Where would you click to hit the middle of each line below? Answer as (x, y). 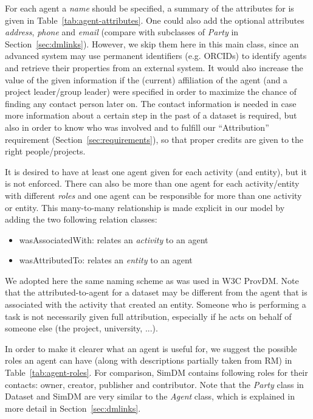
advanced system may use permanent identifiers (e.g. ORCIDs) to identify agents (156, 56)
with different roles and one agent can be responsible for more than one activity (153, 195)
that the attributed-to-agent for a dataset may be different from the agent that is (156, 292)
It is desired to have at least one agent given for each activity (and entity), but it (156, 171)
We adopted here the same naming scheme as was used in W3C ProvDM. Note (152, 280)
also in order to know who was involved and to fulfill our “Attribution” (137, 127)
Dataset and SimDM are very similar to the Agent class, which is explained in (150, 396)
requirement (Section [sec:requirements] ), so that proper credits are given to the (154, 139)
